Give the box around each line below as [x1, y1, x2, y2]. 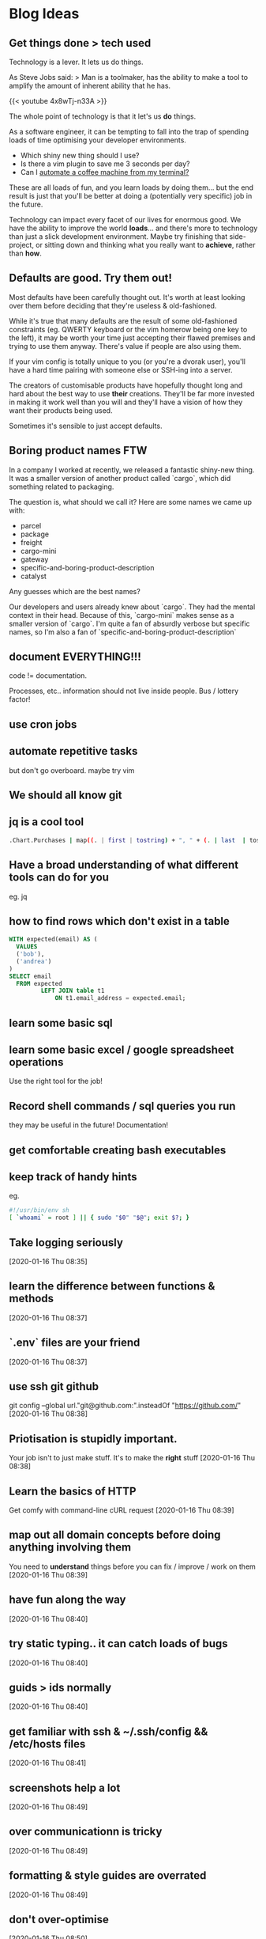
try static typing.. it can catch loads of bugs [9, 1637, 228, 1650]
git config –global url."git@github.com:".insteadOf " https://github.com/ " [9, 1401, 242, 1411]
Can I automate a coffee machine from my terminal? [20, 168, 189, 176]
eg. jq [9, 892, 28, 901]
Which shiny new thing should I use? [20, 151, 140, 160]
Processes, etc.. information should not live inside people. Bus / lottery [9, 686, 239, 696]
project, [9, 240, 35, 249]
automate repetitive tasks [9, 744, 138, 758]
